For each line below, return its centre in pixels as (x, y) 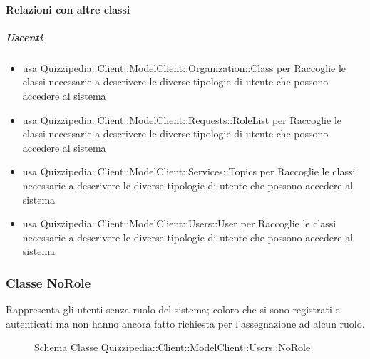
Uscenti (24, 37)
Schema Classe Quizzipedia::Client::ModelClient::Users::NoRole (173, 347)
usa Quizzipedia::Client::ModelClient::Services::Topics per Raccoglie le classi (189, 171)
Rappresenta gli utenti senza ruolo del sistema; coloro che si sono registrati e (173, 309)
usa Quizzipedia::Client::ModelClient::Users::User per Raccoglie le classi (179, 223)
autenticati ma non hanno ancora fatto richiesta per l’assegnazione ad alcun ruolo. (185, 323)
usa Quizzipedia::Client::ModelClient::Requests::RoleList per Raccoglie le (182, 119)
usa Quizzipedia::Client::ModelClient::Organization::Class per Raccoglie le (184, 67)
